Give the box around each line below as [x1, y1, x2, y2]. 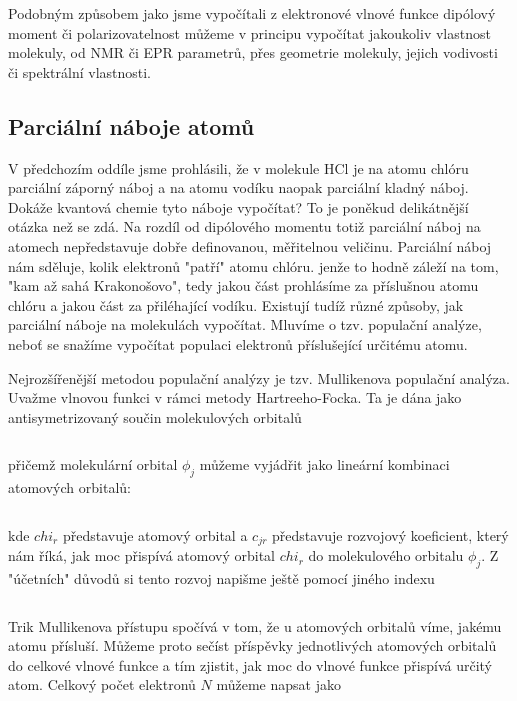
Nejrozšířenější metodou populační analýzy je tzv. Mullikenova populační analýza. [8, 367, 510, 388]
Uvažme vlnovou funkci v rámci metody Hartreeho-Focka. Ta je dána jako [8, 387, 462, 408]
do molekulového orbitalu [308, 545, 464, 566]
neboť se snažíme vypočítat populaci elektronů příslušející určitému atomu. [8, 333, 468, 354]
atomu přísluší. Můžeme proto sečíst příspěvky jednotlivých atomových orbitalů [8, 635, 497, 656]
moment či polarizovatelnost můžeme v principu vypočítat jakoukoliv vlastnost [8, 22, 491, 43]
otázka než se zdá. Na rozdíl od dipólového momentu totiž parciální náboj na [8, 216, 481, 237]
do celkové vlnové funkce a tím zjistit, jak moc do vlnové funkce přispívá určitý [8, 654, 492, 675]
